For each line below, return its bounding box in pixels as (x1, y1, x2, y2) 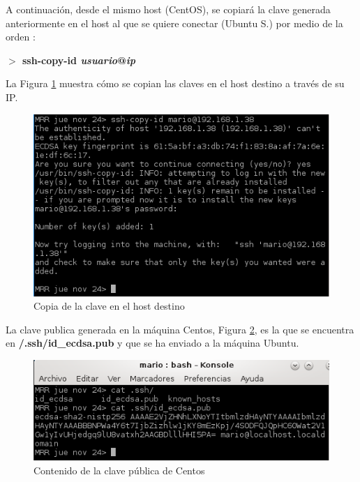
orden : (6, 29, 36, 44)
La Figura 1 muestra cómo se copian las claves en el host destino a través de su (6, 76, 345, 91)
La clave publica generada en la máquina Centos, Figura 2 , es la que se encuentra (6, 322, 354, 336)
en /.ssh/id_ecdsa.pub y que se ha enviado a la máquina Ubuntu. (6, 336, 299, 350)
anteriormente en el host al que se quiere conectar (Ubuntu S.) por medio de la (6, 15, 343, 30)
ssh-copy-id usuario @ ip (22, 52, 135, 67)
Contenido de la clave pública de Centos (33, 462, 205, 477)
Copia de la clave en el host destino (33, 299, 185, 313)
